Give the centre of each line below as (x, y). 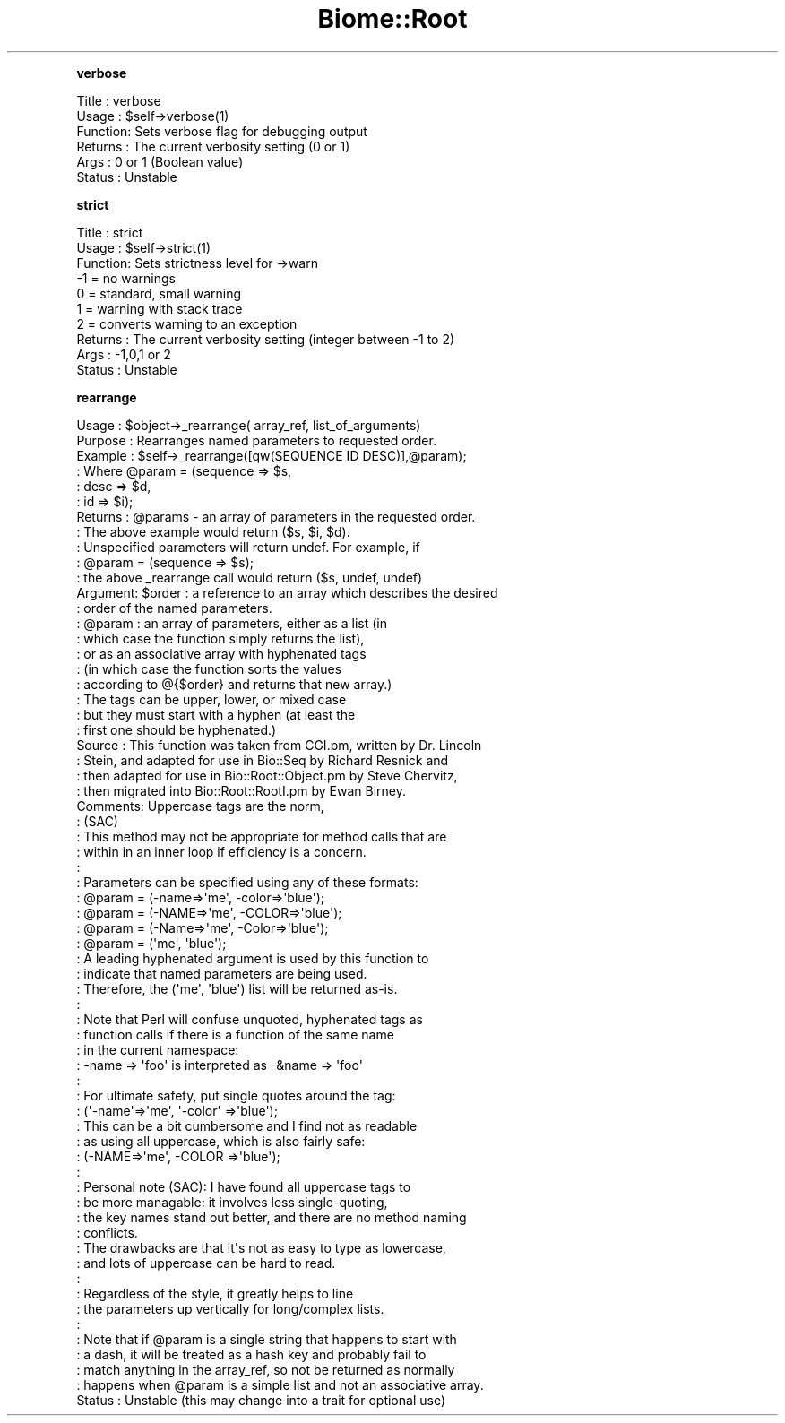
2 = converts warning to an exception (187, 323)
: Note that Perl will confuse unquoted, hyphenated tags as (250, 1019)
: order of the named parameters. (174, 608)
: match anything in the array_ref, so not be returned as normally (266, 1369)
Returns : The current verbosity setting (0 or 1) (213, 146)
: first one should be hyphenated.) (177, 729)
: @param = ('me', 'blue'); (151, 943)
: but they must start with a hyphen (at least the (216, 714)
